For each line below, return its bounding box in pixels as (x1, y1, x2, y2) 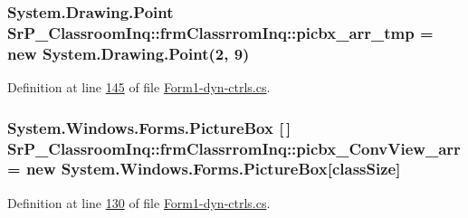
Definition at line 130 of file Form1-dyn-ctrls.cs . (7, 193, 271, 212)
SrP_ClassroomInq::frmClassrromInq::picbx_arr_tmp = (7, 21, 434, 43)
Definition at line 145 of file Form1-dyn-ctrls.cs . (7, 78, 271, 97)
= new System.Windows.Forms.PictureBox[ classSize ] (7, 157, 401, 180)
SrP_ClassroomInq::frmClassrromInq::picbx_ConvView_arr (7, 137, 461, 159)
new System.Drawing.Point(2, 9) (7, 42, 250, 64)
